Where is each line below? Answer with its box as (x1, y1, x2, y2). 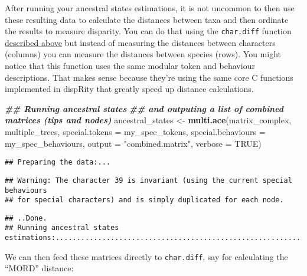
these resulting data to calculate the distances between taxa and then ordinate (5, 13, 289, 25)
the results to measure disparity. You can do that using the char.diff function (5, 25, 292, 37)
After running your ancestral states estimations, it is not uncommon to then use (5, 2, 295, 14)
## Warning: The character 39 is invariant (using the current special (5, 176, 292, 185)
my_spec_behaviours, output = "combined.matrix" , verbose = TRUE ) (5, 137, 262, 149)
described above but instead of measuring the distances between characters (5, 36, 276, 48)
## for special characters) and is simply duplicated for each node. (5, 196, 284, 205)
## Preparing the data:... (5, 158, 110, 167)
